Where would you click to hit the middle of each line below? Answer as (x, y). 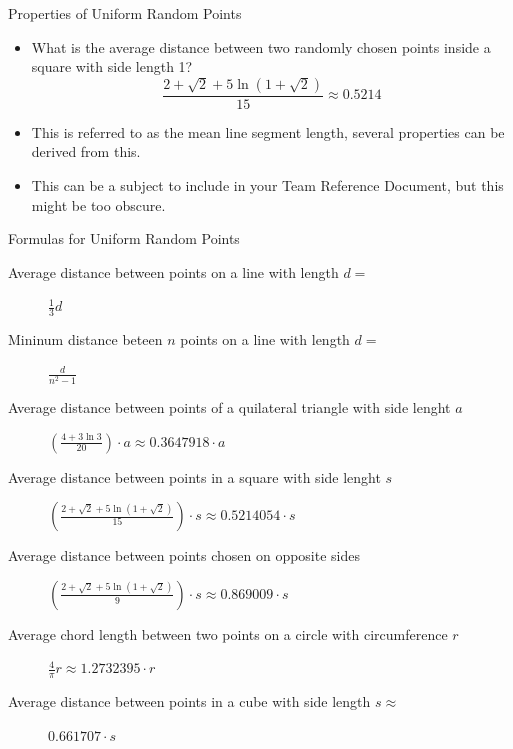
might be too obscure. (98, 204)
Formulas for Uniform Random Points (124, 238)
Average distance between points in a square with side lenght (194, 476)
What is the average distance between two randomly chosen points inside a (261, 46)
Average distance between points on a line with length (173, 271)
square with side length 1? (112, 66)
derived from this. (86, 151)
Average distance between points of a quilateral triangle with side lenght (229, 406)
